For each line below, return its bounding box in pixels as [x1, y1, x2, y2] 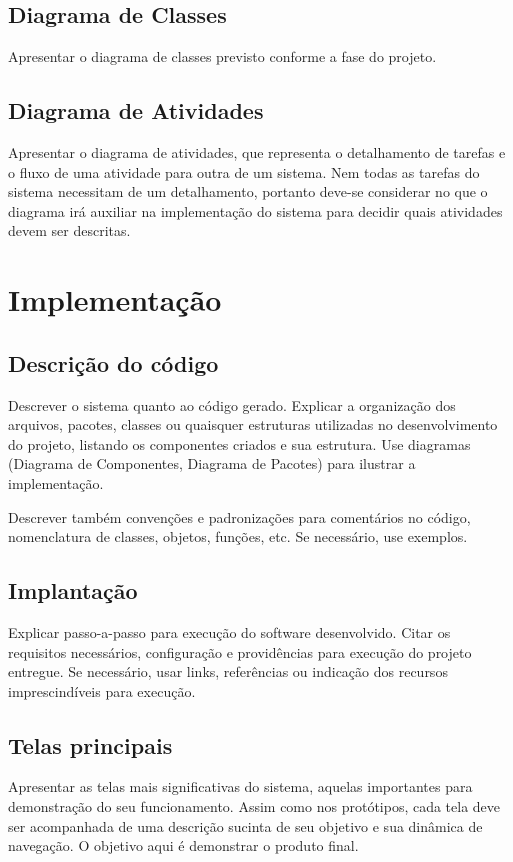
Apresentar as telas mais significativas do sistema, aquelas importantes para [8, 776, 473, 797]
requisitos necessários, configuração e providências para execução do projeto [8, 641, 472, 662]
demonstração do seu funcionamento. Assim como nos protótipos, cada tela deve [8, 796, 501, 817]
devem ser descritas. [8, 220, 131, 241]
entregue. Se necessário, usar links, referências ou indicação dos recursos [8, 661, 448, 682]
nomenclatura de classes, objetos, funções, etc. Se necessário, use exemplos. [8, 526, 468, 547]
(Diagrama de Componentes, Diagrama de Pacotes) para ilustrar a [8, 453, 416, 474]
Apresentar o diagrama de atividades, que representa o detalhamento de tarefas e [8, 142, 506, 162]
